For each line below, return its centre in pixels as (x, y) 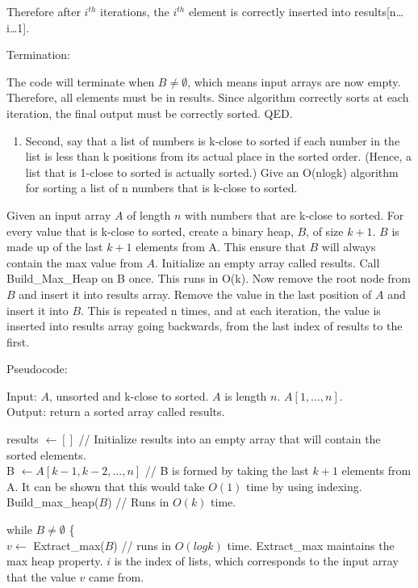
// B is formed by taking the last (227, 470)
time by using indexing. (304, 486)
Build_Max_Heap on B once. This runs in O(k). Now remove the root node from (209, 278)
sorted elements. (46, 454)
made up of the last (55, 247)
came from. (117, 576)
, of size (325, 231)
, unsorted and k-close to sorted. (129, 395)
